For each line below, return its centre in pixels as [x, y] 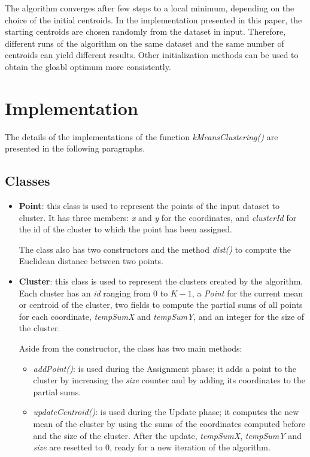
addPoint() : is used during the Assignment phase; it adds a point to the [165, 368]
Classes [28, 181]
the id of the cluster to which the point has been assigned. [125, 229]
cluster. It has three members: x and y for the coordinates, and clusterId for [158, 217]
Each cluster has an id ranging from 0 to [93, 293]
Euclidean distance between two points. [91, 261]
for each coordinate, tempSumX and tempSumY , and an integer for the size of [162, 316]
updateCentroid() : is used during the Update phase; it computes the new [166, 412]
